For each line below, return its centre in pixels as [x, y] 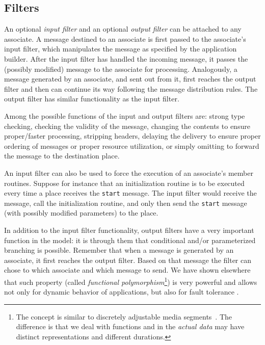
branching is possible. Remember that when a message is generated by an [119, 250]
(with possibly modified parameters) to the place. [81, 213]
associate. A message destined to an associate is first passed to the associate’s [125, 38]
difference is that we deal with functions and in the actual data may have [130, 326]
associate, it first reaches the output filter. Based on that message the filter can [128, 260]
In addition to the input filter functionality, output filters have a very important [129, 230]
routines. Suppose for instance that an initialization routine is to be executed [124, 183]
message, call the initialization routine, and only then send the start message [126, 203]
